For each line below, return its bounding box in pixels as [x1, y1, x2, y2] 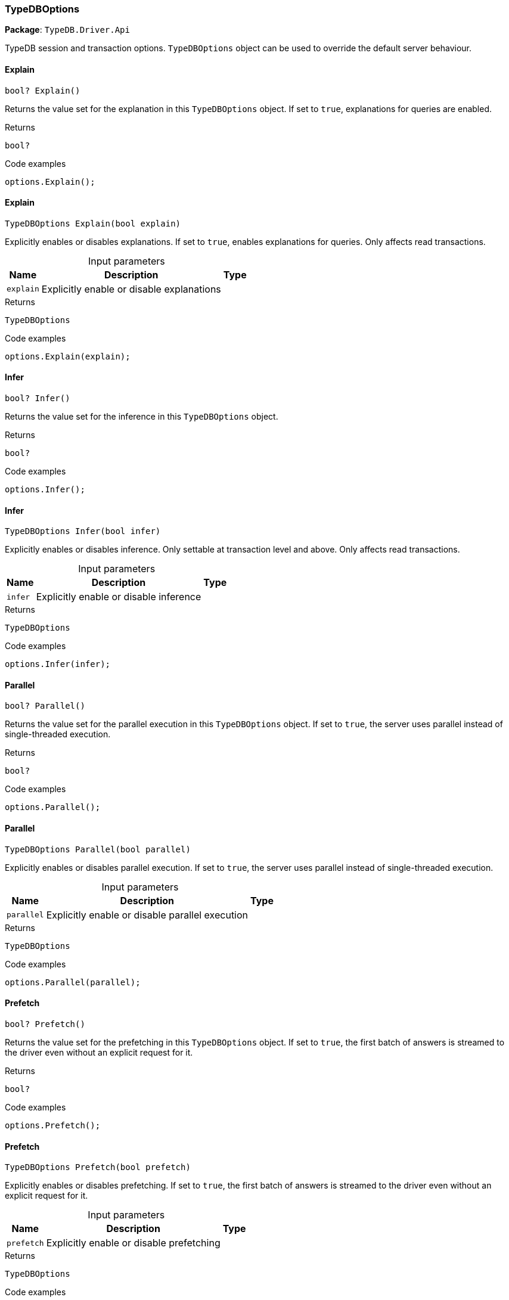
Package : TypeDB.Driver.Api [5, 24, 130, 35]
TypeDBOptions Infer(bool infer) [5, 526, 161, 536]
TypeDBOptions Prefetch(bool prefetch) [5, 1162, 191, 1172]
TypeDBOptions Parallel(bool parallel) [5, 844, 191, 854]
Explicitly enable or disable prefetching [46, 1237, 221, 1249]
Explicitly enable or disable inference [36, 591, 201, 603]
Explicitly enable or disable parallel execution [46, 908, 249, 921]
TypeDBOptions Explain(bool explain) [5, 218, 181, 228]
